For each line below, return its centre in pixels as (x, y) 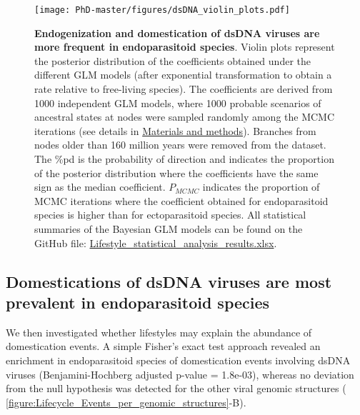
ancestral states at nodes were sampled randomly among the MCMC (185, 117)
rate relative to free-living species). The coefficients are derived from (184, 89)
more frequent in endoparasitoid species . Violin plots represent (185, 47)
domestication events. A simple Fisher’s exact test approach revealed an (163, 346)
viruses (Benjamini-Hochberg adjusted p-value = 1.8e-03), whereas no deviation (180, 374)
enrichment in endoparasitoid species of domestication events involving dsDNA (178, 360)
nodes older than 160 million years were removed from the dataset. (180, 145)
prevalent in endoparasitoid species (138, 302)
